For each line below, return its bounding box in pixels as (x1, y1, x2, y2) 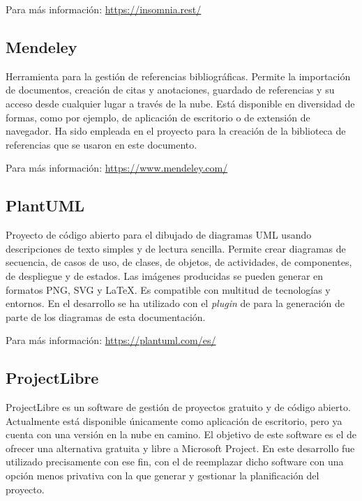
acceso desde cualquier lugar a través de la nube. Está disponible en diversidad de (6, 96, 355, 110)
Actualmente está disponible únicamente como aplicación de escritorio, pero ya (6, 413, 342, 428)
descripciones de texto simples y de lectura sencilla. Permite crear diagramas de (6, 241, 346, 255)
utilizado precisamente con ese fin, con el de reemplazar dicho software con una (6, 454, 344, 469)
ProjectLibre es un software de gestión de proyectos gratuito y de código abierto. (6, 400, 351, 414)
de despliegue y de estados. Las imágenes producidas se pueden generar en (6, 268, 324, 283)
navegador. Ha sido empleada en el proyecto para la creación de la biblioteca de (6, 124, 346, 138)
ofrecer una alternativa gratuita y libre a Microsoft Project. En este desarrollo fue (6, 440, 355, 455)
